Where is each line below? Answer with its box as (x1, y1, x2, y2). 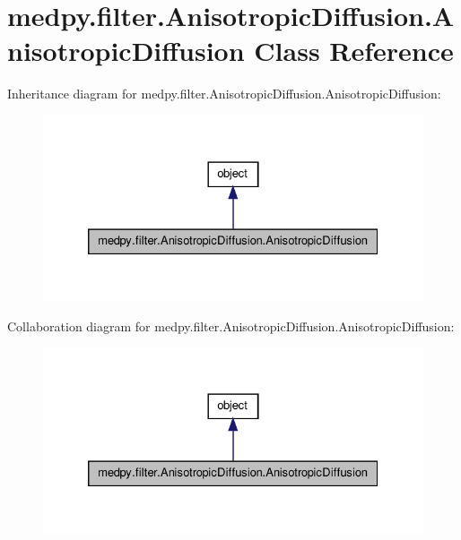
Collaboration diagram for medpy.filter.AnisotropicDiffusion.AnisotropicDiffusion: (7, 316, 455, 335)
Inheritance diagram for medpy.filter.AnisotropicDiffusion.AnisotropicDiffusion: (7, 84, 441, 103)
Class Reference (254, 32, 454, 69)
